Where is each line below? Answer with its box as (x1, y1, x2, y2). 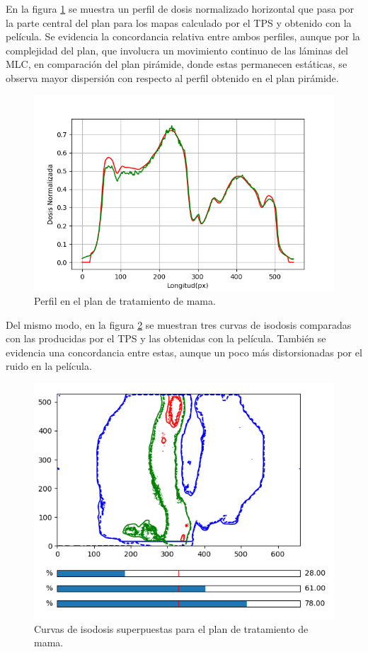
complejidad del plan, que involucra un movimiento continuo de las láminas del (6, 42, 348, 57)
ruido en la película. (6, 359, 92, 373)
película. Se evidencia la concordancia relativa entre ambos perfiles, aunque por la (6, 29, 360, 44)
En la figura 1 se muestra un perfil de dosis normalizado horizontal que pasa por (6, 1, 355, 16)
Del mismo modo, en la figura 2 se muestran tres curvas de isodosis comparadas (6, 317, 352, 332)
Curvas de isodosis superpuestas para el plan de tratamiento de (34, 621, 309, 636)
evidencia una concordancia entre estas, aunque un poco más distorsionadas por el (6, 344, 362, 359)
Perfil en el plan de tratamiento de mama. (34, 293, 216, 308)
